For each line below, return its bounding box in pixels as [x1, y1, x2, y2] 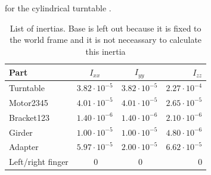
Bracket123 [9, 111, 49, 123]
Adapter [9, 140, 39, 153]
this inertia [85, 45, 126, 57]
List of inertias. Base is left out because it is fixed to [10, 21, 201, 34]
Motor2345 [9, 96, 48, 108]
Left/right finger [9, 155, 69, 168]
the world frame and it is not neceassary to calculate [10, 33, 202, 46]
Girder [9, 126, 33, 138]
